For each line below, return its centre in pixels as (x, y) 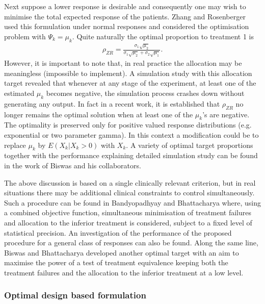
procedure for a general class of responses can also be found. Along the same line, (131, 243)
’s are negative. (226, 114)
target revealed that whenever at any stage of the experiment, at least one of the (130, 83)
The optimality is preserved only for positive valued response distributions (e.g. (128, 125)
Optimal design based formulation (75, 295)
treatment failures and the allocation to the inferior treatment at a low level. (124, 272)
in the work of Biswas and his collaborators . (73, 166)
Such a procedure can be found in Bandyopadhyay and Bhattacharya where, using (132, 202)
